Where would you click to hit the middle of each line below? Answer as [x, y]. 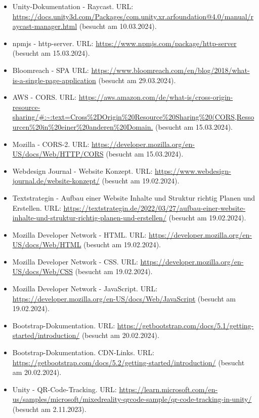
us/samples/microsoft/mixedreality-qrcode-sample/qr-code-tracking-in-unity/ [132, 399]
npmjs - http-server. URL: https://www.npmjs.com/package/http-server [124, 43]
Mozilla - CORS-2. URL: [51, 144]
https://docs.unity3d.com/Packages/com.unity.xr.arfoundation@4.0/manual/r [133, 16]
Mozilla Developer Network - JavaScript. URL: [85, 289]
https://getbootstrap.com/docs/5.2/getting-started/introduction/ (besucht [128, 362]
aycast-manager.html [45, 26]
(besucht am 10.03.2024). [118, 26]
